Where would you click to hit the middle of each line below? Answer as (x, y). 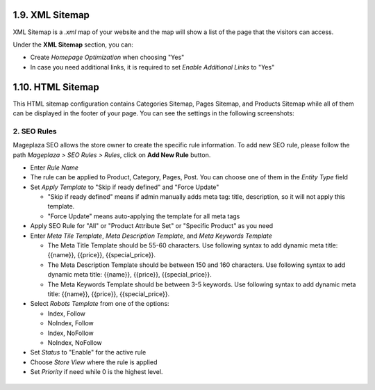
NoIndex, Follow (70, 323)
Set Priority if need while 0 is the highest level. (97, 372)
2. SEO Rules (35, 131)
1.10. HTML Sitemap (56, 87)
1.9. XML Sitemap (51, 15)
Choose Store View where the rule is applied (94, 362)
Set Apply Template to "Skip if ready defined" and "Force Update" (125, 187)
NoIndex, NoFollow (75, 342)
